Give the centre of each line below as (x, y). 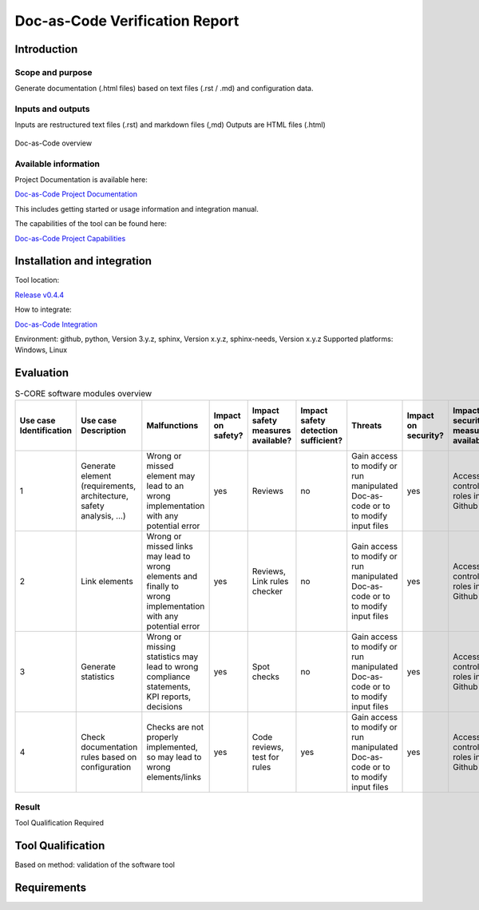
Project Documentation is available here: (81, 179)
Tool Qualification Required (59, 823)
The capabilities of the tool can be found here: (91, 224)
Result (28, 807)
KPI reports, (169, 697)
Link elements (107, 581)
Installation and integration (83, 261)
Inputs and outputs (52, 109)
